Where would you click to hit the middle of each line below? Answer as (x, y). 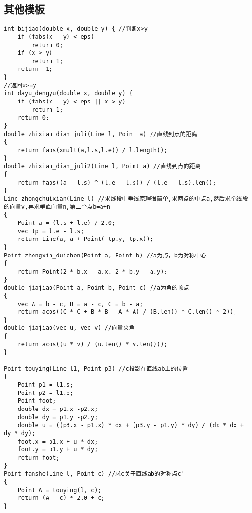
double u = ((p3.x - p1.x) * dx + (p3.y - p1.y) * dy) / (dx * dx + (131, 425)
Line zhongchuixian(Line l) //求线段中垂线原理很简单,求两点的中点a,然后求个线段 (126, 198)
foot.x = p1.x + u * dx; (58, 441)
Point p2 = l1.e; (46, 393)
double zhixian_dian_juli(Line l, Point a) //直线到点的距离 (101, 134)
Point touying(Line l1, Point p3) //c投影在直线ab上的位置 (96, 368)
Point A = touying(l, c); (59, 490)
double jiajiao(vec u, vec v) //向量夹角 (69, 328)
